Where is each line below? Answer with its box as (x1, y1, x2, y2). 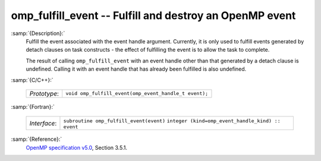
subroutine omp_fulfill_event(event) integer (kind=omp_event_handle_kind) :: (63, 118, 281, 124)
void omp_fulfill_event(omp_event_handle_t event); (65, 90, 209, 97)
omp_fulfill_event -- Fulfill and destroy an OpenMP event (11, 9, 296, 22)
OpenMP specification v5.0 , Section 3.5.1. (26, 144, 128, 151)
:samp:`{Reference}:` (11, 135, 62, 143)
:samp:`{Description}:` (11, 30, 65, 37)
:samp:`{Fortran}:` (11, 103, 55, 110)
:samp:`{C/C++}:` (11, 76, 53, 83)
